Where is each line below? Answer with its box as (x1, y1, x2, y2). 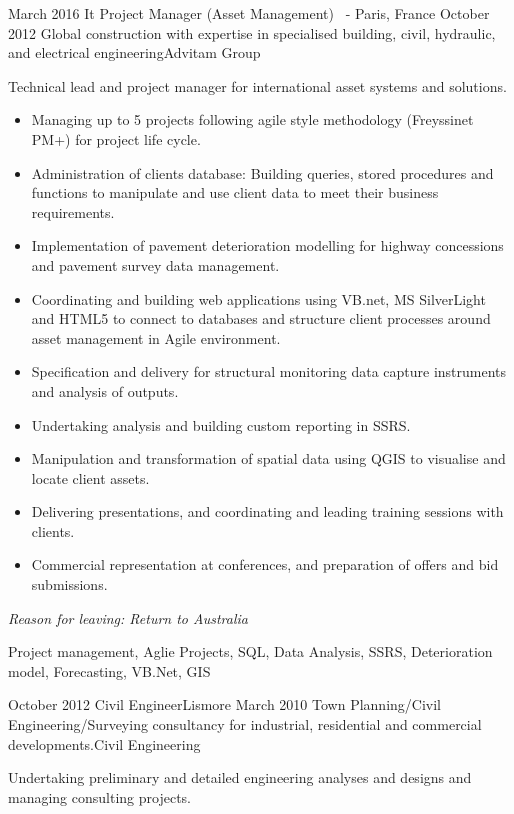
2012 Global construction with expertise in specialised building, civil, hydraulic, (8, 22, 496, 43)
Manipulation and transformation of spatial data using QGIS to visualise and (31, 448, 506, 469)
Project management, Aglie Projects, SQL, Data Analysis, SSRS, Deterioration (8, 641, 493, 662)
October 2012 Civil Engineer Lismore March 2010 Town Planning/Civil (8, 694, 441, 715)
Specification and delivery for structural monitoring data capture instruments (31, 361, 507, 382)
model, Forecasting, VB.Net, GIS (8, 660, 211, 681)
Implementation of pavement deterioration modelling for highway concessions (31, 235, 504, 256)
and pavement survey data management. (31, 254, 280, 275)
